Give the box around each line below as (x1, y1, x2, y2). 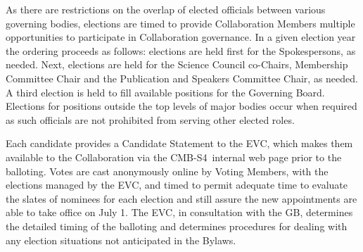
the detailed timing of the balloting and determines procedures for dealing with (6, 218, 348, 233)
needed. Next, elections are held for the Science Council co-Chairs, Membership (6, 57, 348, 72)
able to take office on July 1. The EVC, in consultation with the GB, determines (6, 205, 353, 220)
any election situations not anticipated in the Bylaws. (6, 232, 236, 247)
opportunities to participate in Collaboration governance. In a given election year (6, 30, 356, 44)
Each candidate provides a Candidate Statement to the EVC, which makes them (6, 136, 353, 151)
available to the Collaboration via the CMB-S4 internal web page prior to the (6, 149, 342, 164)
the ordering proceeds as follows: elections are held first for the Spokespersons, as (6, 43, 356, 58)
